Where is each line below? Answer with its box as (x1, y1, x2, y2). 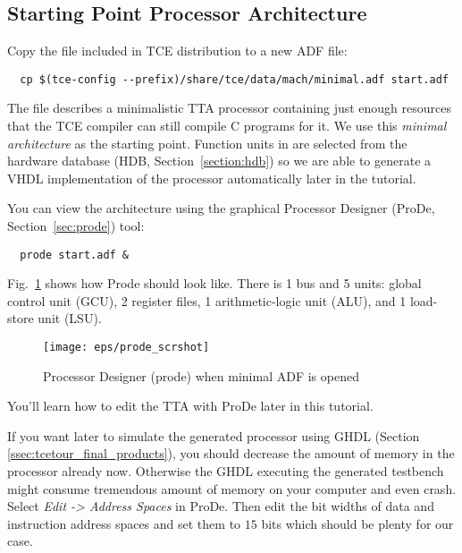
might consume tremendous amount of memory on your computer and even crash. (7, 479, 457, 498)
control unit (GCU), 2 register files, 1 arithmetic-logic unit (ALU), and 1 (7, 291, 407, 310)
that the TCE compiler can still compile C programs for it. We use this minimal (7, 116, 447, 135)
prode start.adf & (20, 248, 130, 261)
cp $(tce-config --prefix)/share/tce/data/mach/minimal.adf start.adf (20, 72, 449, 86)
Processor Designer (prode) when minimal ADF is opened (43, 366, 359, 385)
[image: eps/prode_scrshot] (43, 341, 210, 354)
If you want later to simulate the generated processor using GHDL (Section (7, 426, 420, 445)
